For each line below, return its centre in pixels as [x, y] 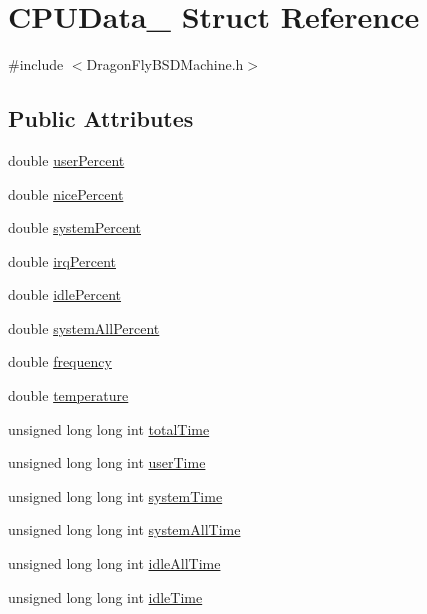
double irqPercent [62, 260]
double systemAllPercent [84, 327]
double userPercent [66, 159]
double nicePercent [66, 193]
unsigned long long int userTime [107, 462]
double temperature [68, 395]
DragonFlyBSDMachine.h [165, 64]
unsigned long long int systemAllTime [124, 529]
